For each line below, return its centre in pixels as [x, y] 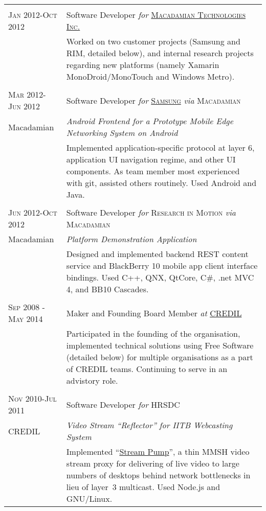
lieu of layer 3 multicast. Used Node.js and [143, 487]
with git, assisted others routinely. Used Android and [161, 183]
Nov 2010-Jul [32, 398]
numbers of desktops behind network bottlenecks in [158, 475]
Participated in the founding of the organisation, [153, 333]
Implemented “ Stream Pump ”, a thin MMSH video [158, 451]
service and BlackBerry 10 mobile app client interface [162, 265]
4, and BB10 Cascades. [107, 289]
